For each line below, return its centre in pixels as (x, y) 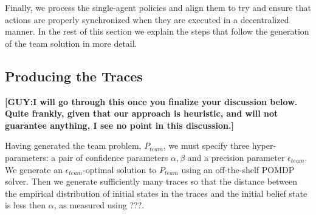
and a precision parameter (236, 157)
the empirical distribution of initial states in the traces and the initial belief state (156, 193)
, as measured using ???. (99, 205)
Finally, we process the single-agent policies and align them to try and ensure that (158, 7)
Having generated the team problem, (73, 145)
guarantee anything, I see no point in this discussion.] (119, 125)
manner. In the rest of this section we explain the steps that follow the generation (157, 31)
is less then (26, 205)
